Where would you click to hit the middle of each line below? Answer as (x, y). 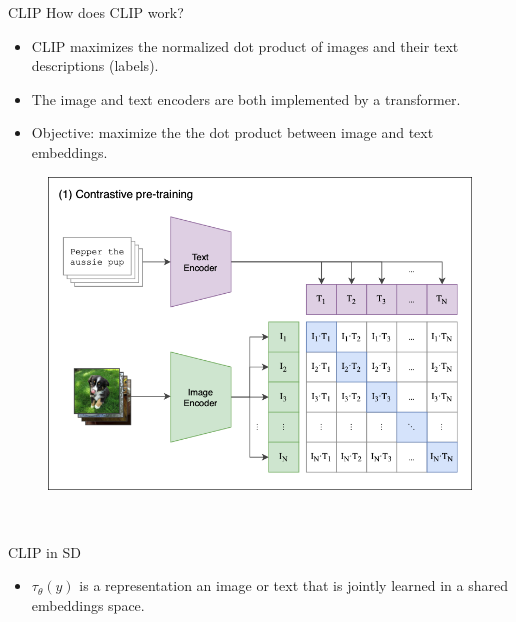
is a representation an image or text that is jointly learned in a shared (293, 585)
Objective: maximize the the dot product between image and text (232, 132)
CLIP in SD (44, 551)
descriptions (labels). (95, 65)
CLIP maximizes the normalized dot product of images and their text (245, 45)
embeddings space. (88, 604)
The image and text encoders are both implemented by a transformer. (246, 98)
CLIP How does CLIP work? (96, 12)
